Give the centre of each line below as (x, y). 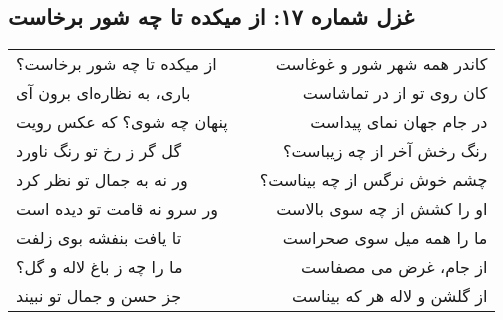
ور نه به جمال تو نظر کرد (102, 180)
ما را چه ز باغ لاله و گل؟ (99, 267)
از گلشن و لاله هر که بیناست (389, 296)
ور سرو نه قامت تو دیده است (117, 209)
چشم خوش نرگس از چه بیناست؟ (373, 180)
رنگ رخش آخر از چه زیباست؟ (385, 151)
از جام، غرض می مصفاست (394, 267)
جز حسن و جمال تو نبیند (99, 296)
